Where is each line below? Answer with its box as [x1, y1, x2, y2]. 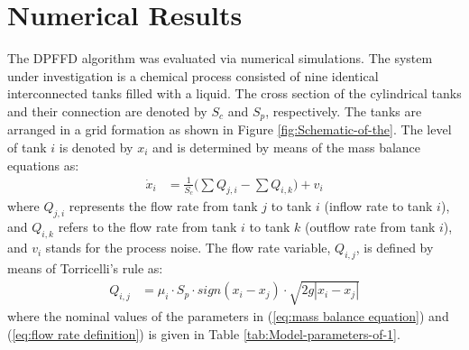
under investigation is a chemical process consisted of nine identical [7, 66, 379, 85]
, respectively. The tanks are [265, 101, 422, 120]
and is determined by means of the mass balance [152, 137, 421, 156]
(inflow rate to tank [324, 197, 433, 216]
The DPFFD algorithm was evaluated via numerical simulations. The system [7, 49, 433, 68]
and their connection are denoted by [7, 101, 207, 120]
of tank [7, 137, 47, 156]
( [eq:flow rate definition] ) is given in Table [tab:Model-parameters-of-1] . [7, 324, 400, 343]
